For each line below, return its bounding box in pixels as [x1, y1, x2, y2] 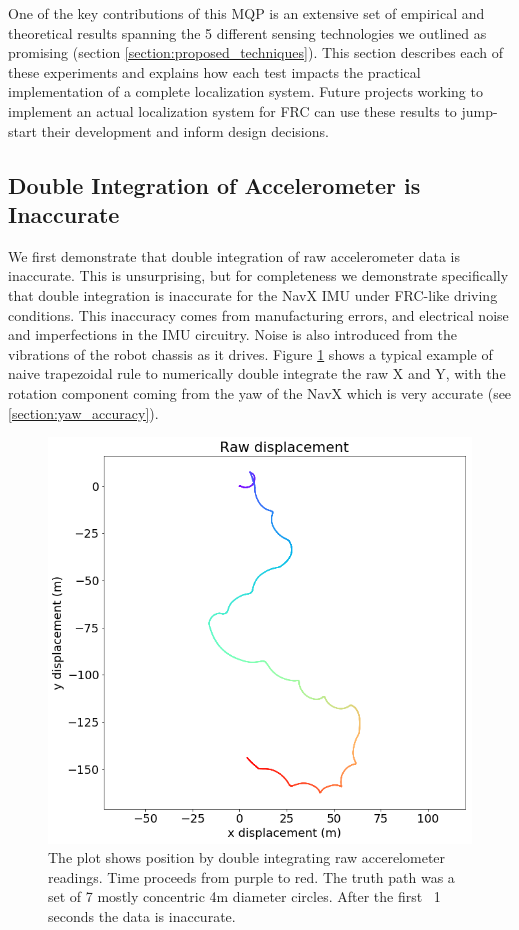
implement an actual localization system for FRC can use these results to [8, 100, 457, 121]
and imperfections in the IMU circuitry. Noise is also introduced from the [8, 324, 457, 345]
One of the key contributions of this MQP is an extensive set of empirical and [8, 3, 485, 23]
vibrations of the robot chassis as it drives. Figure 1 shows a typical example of [8, 343, 493, 364]
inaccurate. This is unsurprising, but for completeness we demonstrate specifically [8, 265, 509, 286]
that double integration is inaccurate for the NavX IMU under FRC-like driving [8, 284, 498, 305]
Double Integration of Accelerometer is [8, 169, 421, 200]
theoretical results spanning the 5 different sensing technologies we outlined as [8, 22, 487, 43]
